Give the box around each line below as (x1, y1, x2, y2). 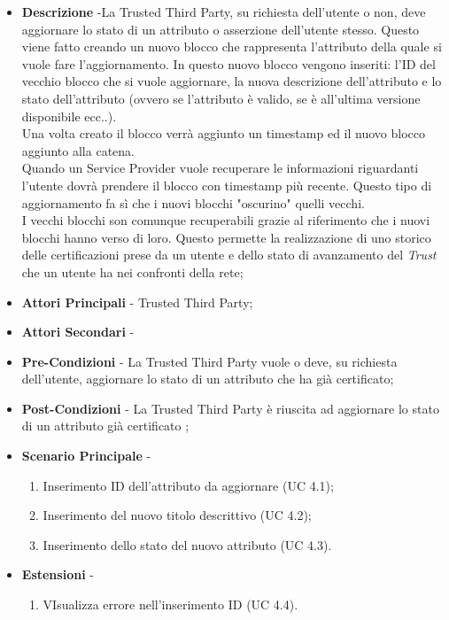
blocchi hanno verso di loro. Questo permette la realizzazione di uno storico (21, 228, 431, 246)
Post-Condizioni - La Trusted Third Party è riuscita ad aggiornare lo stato (21, 399, 439, 417)
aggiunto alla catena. (21, 141, 135, 159)
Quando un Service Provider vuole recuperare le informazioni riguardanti (21, 159, 419, 177)
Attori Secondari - (21, 322, 135, 341)
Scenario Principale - (21, 446, 151, 465)
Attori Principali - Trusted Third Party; (21, 292, 253, 311)
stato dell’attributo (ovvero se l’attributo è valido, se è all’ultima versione (21, 89, 421, 107)
